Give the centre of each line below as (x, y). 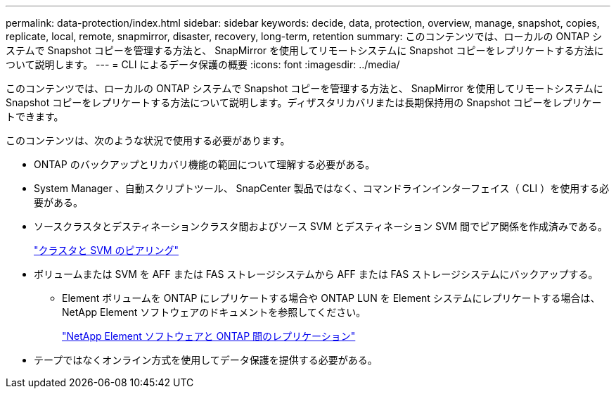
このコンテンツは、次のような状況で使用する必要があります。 (148, 140)
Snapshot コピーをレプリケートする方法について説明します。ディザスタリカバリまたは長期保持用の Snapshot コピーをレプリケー (304, 102)
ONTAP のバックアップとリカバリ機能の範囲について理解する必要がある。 (205, 164)
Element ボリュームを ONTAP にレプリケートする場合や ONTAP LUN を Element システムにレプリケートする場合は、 (331, 298)
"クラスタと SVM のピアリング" (106, 250)
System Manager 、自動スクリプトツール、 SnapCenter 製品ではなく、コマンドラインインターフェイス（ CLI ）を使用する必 (322, 188)
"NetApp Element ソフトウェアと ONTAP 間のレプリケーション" (209, 336)
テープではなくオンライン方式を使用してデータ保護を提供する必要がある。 (206, 360)
